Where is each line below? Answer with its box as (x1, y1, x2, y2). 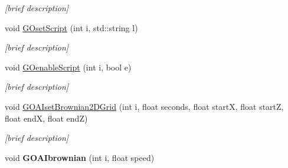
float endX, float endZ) (5, 112, 88, 124)
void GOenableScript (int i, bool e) (5, 61, 132, 73)
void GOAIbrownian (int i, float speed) (5, 151, 155, 163)
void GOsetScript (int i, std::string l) (5, 21, 138, 33)
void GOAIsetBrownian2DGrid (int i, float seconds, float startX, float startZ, (5, 100, 284, 112)
